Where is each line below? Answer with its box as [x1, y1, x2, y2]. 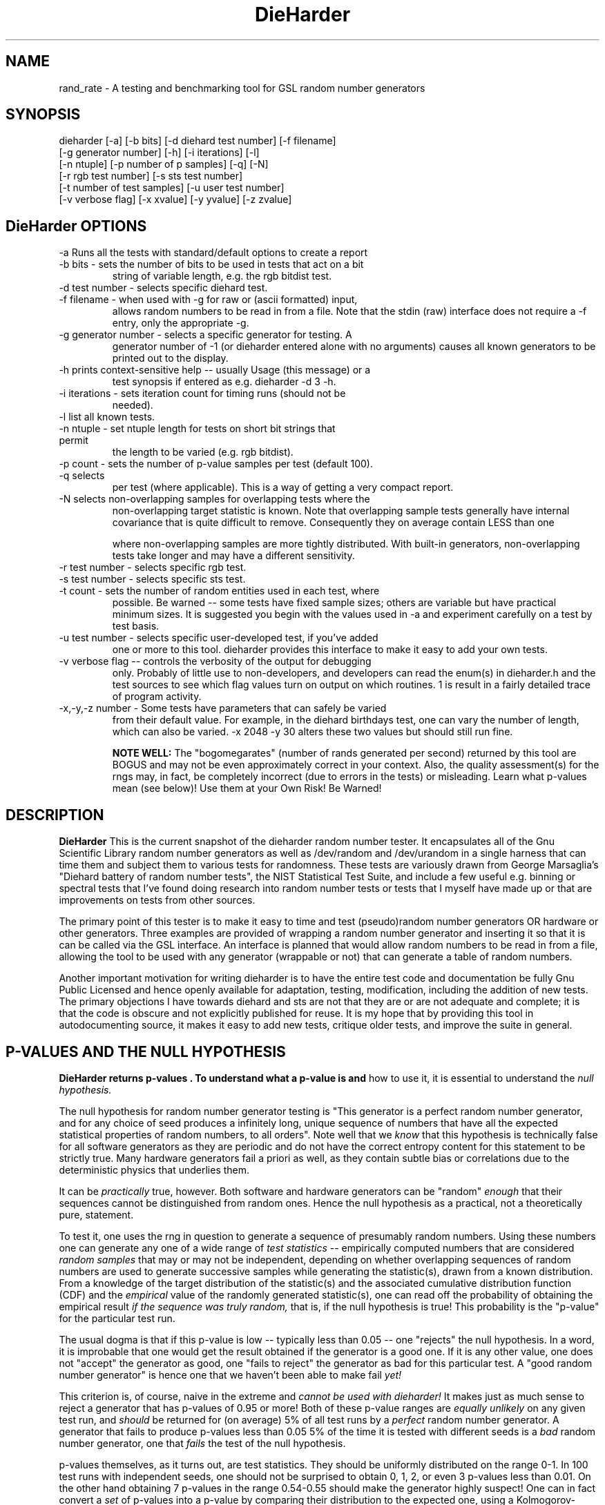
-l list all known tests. [59, 411, 155, 423]
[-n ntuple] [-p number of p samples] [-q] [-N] [59, 158, 269, 171]
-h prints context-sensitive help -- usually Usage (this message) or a [59, 364, 371, 376]
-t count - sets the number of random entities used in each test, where [59, 585, 380, 597]
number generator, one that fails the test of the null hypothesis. [59, 1437, 346, 1449]
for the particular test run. [59, 1312, 175, 1324]
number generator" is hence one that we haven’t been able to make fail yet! [59, 1368, 402, 1381]
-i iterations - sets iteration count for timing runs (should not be [59, 387, 346, 400]
